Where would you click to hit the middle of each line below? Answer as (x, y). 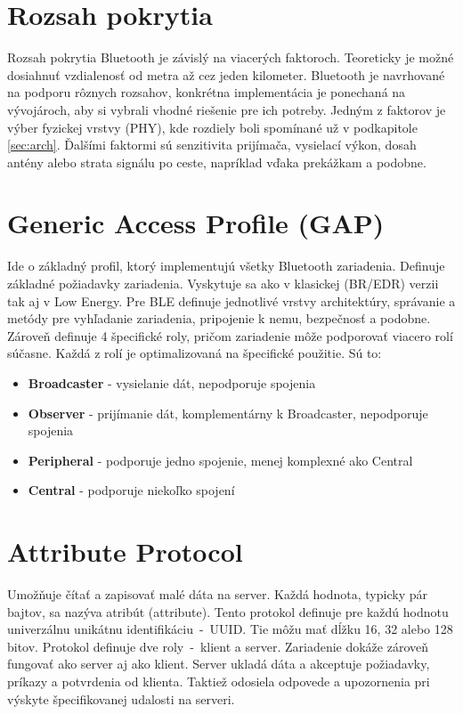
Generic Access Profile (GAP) (196, 223)
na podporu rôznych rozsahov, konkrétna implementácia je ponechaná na (207, 92)
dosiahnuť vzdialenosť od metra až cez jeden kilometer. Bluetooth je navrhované (226, 74)
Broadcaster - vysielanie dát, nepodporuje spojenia (172, 382)
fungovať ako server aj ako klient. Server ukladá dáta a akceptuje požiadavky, (219, 664)
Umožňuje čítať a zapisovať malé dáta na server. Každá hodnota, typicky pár (217, 594)
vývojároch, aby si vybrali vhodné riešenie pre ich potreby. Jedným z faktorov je (227, 109)
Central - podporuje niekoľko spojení (131, 490)
